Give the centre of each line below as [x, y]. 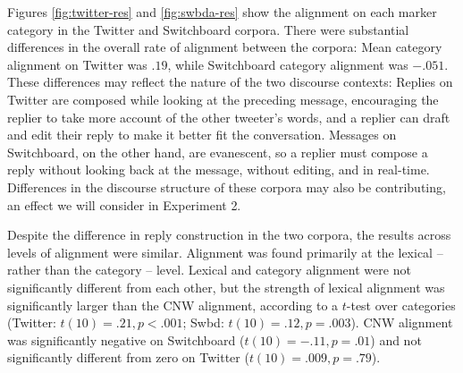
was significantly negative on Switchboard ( [126, 339]
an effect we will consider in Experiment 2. [124, 204]
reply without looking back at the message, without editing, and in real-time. [219, 170]
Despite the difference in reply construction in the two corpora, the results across [229, 235]
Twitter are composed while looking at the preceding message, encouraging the [223, 99]
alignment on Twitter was [77, 64]
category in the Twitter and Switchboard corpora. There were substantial [208, 29]
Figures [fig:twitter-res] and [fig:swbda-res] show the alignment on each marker [222, 12]
